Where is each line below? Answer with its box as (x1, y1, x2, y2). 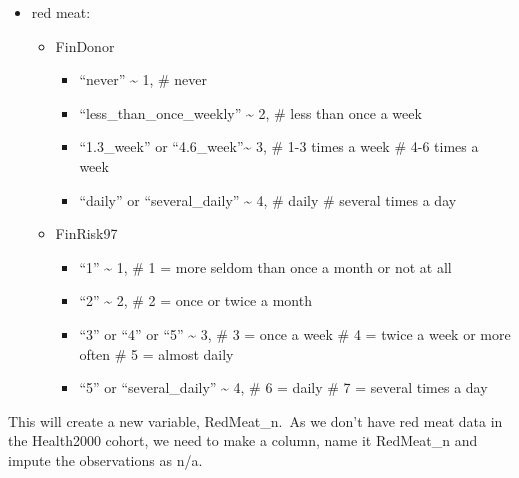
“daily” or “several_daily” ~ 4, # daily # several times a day (79, 189, 457, 210)
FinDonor (55, 35, 115, 56)
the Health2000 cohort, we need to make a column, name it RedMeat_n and (8, 430, 478, 451)
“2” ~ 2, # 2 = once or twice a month (79, 290, 312, 311)
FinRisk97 (55, 223, 118, 244)
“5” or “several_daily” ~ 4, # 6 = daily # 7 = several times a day (79, 377, 488, 398)
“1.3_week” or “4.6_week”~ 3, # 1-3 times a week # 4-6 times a (79, 136, 479, 157)
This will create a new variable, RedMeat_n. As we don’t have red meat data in (8, 410, 503, 431)
